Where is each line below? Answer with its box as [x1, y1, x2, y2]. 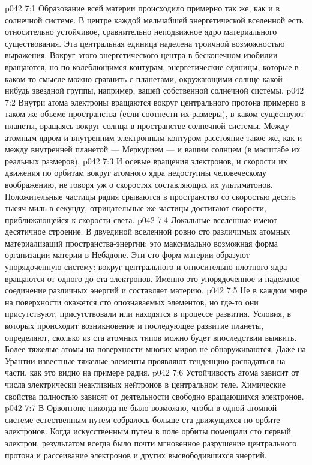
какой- [262, 72, 286, 85]
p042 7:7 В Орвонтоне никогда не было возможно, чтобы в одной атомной [5, 401, 277, 414]
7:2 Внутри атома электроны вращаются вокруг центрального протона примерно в [5, 95, 305, 108]
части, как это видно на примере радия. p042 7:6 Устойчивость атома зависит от [5, 366, 299, 379]
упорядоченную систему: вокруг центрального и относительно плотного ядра [5, 260, 287, 273]
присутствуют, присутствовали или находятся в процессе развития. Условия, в [5, 307, 292, 320]
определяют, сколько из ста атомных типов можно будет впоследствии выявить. [5, 331, 297, 343]
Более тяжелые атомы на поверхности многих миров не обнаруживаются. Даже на [5, 343, 306, 355]
